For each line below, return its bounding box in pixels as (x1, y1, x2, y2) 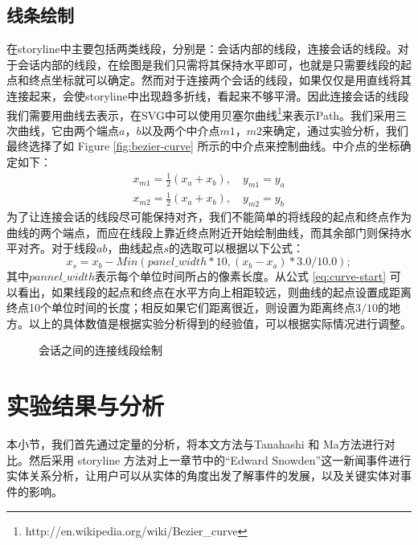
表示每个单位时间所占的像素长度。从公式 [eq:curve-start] (94, 268, 387, 285)
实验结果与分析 (6, 389, 165, 422)
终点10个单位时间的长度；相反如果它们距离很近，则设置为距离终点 (6, 299, 355, 316)
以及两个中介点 (141, 121, 220, 138)
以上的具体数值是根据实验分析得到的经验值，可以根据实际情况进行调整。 (28, 314, 412, 331)
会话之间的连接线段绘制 (39, 342, 162, 359)
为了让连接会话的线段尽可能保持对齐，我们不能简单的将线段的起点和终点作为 (6, 208, 412, 225)
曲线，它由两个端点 (17, 121, 119, 138)
